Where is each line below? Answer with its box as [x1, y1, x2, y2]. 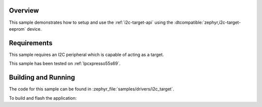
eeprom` [9, 26, 26, 32]
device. [27, 26, 42, 32]
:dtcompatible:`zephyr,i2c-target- [174, 19, 241, 25]
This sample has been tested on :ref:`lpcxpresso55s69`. [9, 61, 121, 67]
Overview [9, 6, 39, 15]
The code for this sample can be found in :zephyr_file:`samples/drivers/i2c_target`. [9, 86, 174, 92]
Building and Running [9, 73, 75, 82]
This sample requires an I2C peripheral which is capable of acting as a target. [9, 52, 164, 57]
